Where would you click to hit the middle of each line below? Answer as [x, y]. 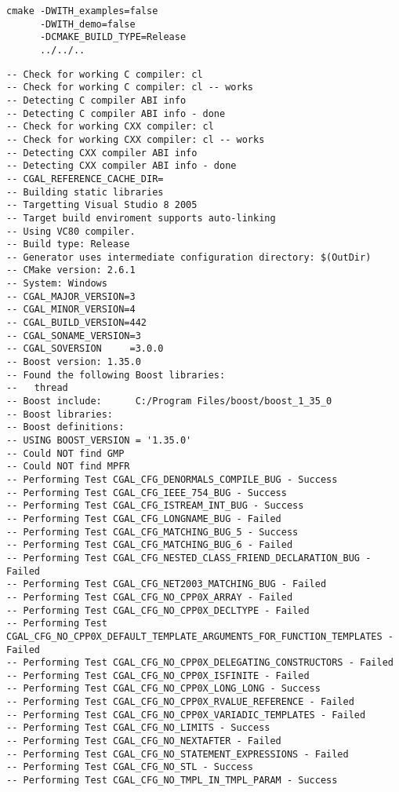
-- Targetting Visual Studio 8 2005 [102, 205]
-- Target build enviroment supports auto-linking [141, 218]
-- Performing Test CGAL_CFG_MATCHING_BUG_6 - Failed [150, 545]
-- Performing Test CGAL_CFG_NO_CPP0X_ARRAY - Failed [150, 597]
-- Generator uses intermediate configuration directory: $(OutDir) [189, 257]
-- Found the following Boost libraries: [116, 375]
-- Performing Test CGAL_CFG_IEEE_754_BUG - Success [147, 493]
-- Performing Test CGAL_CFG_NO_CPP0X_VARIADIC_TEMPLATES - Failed [186, 715]
